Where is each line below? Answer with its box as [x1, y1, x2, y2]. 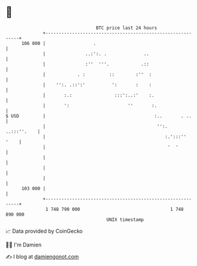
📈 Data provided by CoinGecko [5, 227, 83, 235]
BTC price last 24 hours [96, 25, 158, 31]
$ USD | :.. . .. [5, 113, 192, 119]
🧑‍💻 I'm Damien [5, 241, 42, 248]
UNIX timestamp [106, 216, 144, 223]
